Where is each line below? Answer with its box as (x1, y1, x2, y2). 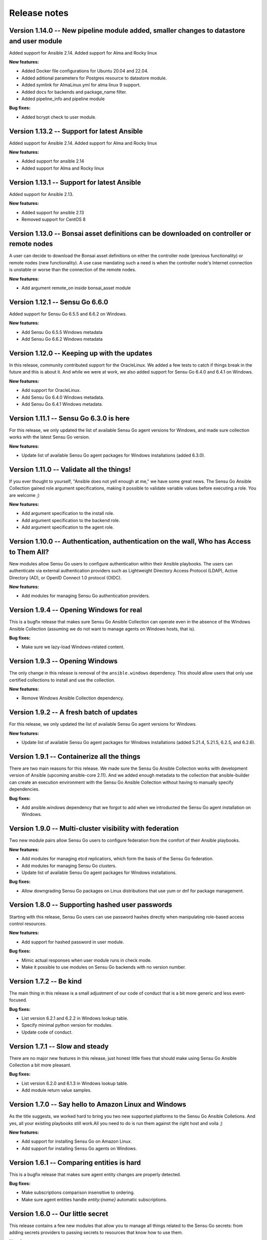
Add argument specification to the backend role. (21, 517, 121, 523)
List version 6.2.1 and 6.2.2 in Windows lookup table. (21, 1015, 129, 1021)
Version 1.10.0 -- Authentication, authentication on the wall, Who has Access (9, 537, 251, 546)
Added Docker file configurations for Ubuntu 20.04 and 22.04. (21, 68, 149, 74)
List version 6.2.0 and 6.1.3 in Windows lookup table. (21, 1080, 129, 1086)
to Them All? (9, 548, 49, 556)
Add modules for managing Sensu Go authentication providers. (21, 593, 150, 599)
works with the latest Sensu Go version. (9, 434, 90, 440)
